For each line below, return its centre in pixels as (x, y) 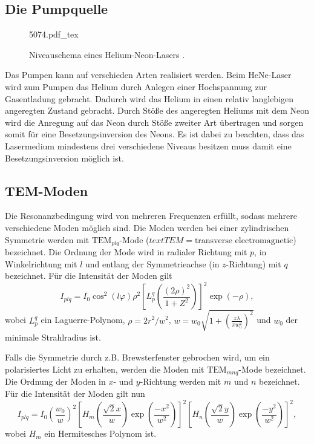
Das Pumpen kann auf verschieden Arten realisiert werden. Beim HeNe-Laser (148, 75)
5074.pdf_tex (54, 34)
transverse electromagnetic (244, 240)
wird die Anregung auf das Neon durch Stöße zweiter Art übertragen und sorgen (154, 122)
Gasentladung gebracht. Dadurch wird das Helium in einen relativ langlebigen (149, 98)
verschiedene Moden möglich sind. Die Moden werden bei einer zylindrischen (147, 227)
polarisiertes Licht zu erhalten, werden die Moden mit (105, 369)
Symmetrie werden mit (47, 239)
